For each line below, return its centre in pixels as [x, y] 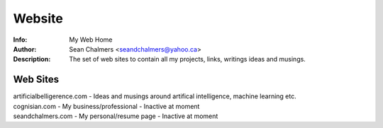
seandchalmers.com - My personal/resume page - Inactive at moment [116, 116]
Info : [20, 40]
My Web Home [91, 40]
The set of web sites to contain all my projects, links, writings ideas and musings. [188, 59]
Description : [32, 59]
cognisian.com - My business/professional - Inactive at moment [106, 106]
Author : [25, 49]
